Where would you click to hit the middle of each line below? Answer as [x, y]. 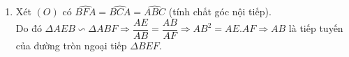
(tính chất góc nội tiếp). [220, 11]
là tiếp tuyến [316, 28]
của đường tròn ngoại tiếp [71, 45]
